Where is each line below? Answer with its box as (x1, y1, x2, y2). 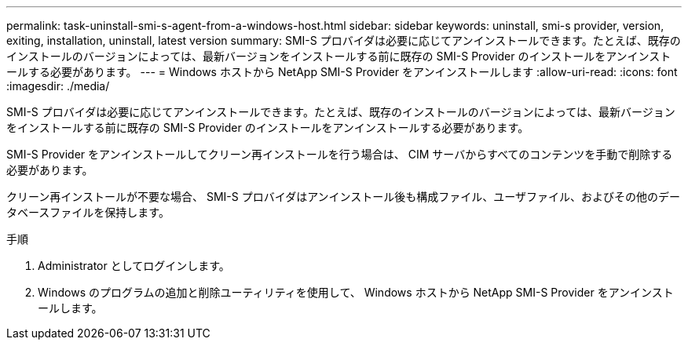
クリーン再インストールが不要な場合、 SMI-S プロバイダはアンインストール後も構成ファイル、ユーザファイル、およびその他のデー (6, 190, 681, 203)
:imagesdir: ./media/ (6, 79, 110, 93)
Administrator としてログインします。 (38, 259, 230, 272)
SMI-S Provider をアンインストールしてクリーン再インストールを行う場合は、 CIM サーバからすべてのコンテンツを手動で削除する (6, 148, 673, 161)
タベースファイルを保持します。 (6, 206, 170, 219)
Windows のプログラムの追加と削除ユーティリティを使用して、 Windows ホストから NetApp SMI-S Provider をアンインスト (38, 286, 674, 299)
